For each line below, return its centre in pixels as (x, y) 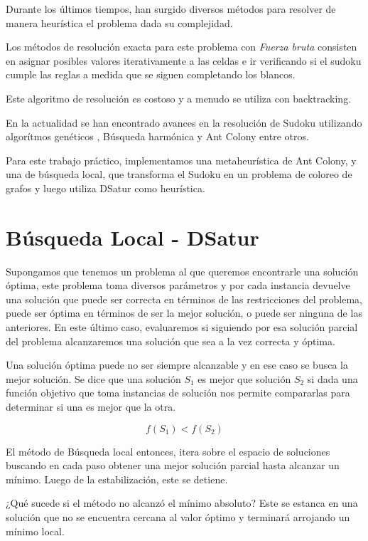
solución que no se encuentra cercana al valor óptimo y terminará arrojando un (178, 516)
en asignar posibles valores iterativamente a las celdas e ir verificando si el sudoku (184, 60)
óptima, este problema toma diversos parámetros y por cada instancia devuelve (178, 285)
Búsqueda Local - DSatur (132, 237)
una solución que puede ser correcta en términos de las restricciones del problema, (184, 299)
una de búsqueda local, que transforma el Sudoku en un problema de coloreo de (179, 174)
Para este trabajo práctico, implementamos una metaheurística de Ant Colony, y (181, 160)
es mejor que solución (244, 378)
